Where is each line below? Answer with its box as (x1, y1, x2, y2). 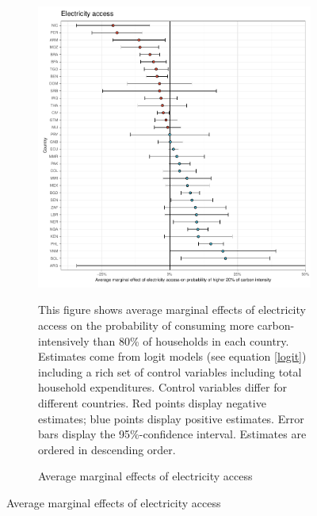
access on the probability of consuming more (38, 317, 254, 334)
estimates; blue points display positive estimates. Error (38, 410, 304, 426)
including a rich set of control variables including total (38, 363, 302, 380)
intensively (38, 332, 90, 349)
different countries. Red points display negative (38, 395, 266, 411)
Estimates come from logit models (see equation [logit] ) (38, 348, 307, 365)
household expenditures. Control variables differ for (38, 379, 287, 396)
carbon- (257, 317, 295, 334)
